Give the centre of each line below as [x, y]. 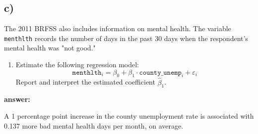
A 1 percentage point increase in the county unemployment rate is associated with [129, 116]
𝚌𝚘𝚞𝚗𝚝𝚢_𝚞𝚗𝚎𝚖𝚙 [160, 72]
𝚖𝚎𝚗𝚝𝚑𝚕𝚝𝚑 [87, 72]
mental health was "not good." [50, 48]
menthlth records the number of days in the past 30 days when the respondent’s [126, 38]
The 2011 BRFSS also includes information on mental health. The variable [118, 28]
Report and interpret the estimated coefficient [85, 82]
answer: [17, 99]
